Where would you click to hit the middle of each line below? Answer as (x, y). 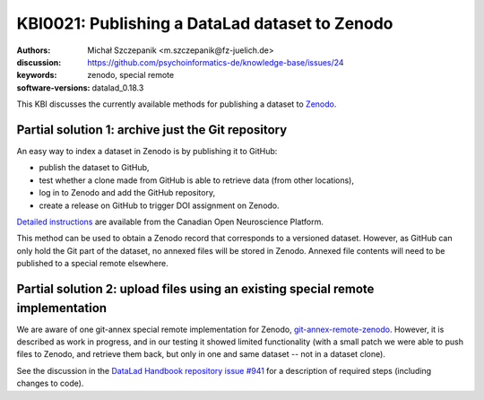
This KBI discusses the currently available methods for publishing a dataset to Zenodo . (177, 104)
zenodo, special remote (131, 75)
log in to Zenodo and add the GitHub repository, (127, 193)
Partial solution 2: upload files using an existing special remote (195, 288)
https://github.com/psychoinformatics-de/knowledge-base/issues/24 (216, 62)
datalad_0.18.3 (118, 87)
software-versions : (53, 87)
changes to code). (50, 383)
